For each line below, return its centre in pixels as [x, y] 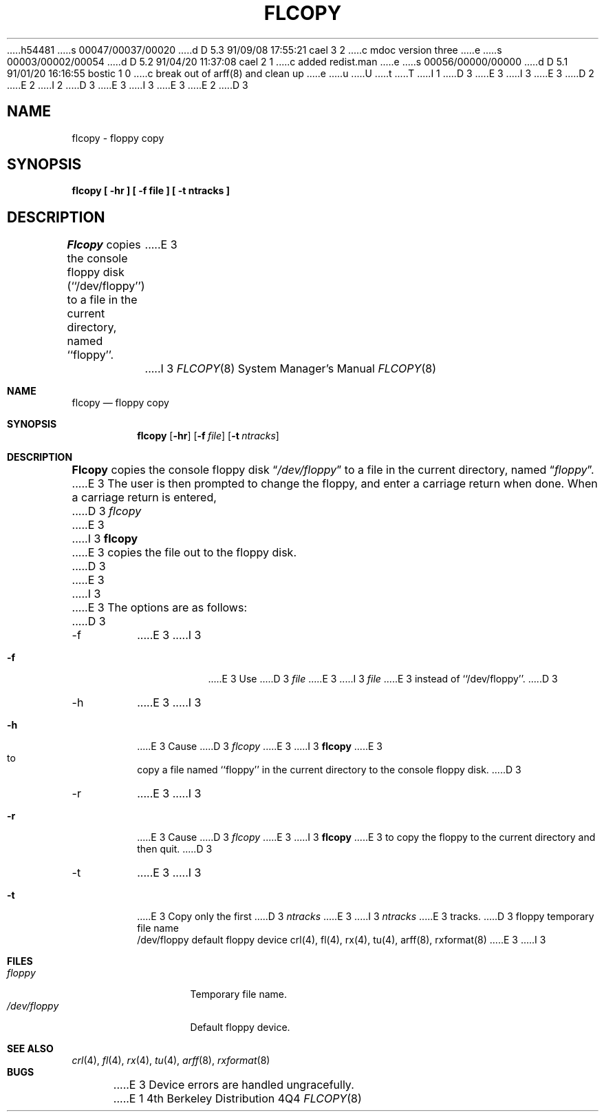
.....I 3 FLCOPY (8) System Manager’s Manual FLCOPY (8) [290, 369]
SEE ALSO [30, 1049]
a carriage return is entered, [144, 498]
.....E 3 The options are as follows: [159, 608]
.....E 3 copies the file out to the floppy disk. [184, 553]
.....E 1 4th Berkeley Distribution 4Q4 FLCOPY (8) [237, 1099]
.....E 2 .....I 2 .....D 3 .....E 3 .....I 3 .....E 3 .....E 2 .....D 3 [128, 85]
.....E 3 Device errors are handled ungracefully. [234, 1085]
